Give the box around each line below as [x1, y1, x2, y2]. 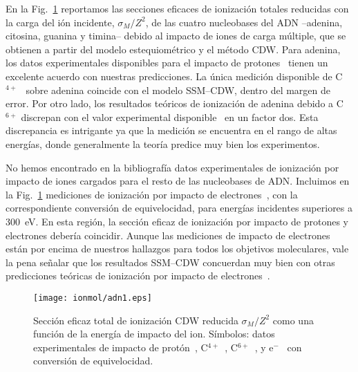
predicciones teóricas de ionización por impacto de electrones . [6, 268, 270, 283]
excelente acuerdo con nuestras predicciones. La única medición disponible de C [6, 68, 343, 83]
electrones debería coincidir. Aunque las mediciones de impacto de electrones [6, 227, 330, 242]
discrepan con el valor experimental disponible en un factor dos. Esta [21, 109, 319, 124]
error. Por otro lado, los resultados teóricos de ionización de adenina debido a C [6, 96, 343, 111]
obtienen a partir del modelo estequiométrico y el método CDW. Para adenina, [6, 41, 341, 56]
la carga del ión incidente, [6, 15, 115, 29]
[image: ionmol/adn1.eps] [33, 292, 152, 303]
